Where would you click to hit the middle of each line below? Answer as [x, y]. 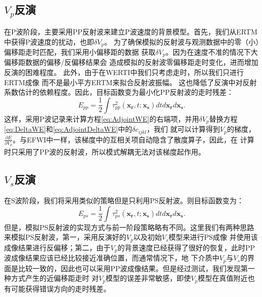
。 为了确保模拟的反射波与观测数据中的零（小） [182, 41]
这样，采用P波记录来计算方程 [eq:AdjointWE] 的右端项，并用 [102, 118]
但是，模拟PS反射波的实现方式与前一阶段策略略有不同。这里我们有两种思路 [129, 227]
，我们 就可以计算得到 [183, 129]
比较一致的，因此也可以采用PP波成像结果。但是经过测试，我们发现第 [133, 268]
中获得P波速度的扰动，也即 [49, 41]
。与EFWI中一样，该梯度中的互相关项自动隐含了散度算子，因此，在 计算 [134, 139]
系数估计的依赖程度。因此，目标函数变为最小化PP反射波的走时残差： [119, 92]
